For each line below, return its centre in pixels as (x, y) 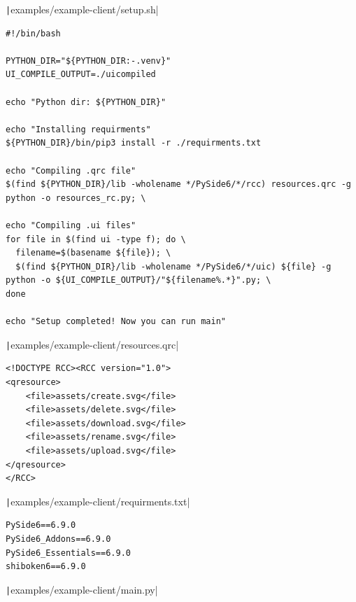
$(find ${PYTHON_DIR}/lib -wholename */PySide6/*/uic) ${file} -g (173, 266)
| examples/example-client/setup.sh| (82, 9)
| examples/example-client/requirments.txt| (98, 501)
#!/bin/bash (33, 33)
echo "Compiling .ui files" (71, 225)
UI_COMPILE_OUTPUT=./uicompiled (81, 75)
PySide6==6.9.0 (41, 525)
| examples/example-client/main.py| (82, 589)
